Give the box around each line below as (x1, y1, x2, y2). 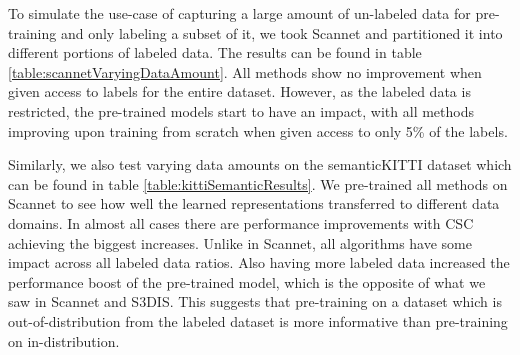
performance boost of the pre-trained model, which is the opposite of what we (8, 271, 486, 292)
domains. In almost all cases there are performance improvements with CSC (8, 212, 474, 233)
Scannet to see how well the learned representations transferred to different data (8, 193, 500, 214)
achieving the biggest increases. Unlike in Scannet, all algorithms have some (8, 232, 472, 253)
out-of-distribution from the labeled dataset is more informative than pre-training (8, 310, 508, 331)
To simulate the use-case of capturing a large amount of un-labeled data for (8, 3, 471, 23)
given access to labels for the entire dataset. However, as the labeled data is (8, 81, 471, 102)
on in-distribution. (8, 330, 120, 351)
